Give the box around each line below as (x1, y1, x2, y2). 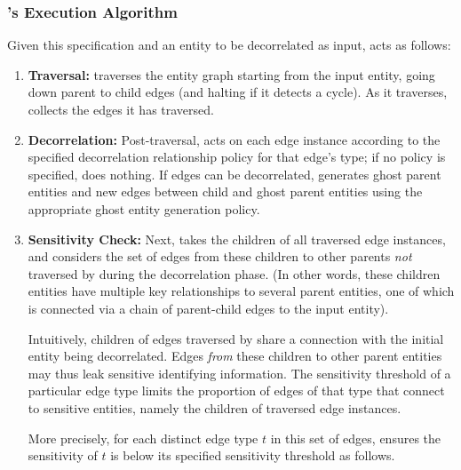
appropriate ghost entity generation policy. (28, 199, 260, 218)
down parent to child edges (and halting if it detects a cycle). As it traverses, (28, 83, 448, 101)
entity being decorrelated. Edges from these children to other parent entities (28, 347, 442, 365)
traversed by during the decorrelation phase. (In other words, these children (28, 264, 441, 283)
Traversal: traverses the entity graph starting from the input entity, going (28, 65, 435, 84)
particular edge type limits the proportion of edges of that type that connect (28, 381, 445, 400)
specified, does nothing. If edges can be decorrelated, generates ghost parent (28, 164, 441, 183)
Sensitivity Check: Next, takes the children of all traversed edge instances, (28, 229, 446, 248)
